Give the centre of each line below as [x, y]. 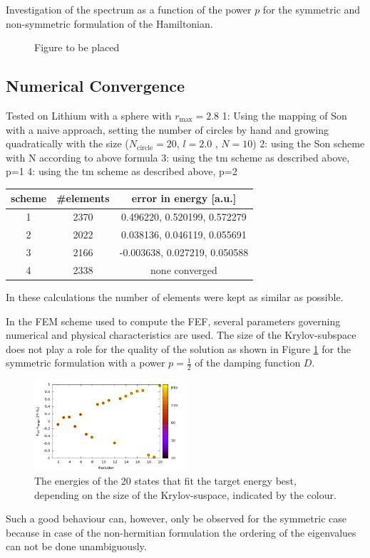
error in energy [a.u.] [184, 198]
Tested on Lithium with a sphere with [89, 115]
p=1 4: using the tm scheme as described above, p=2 [122, 171]
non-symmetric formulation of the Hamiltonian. [109, 23]
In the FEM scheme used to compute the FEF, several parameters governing [173, 321]
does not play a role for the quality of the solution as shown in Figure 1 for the [179, 348]
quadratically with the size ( [67, 143]
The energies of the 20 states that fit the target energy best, [165, 480]
